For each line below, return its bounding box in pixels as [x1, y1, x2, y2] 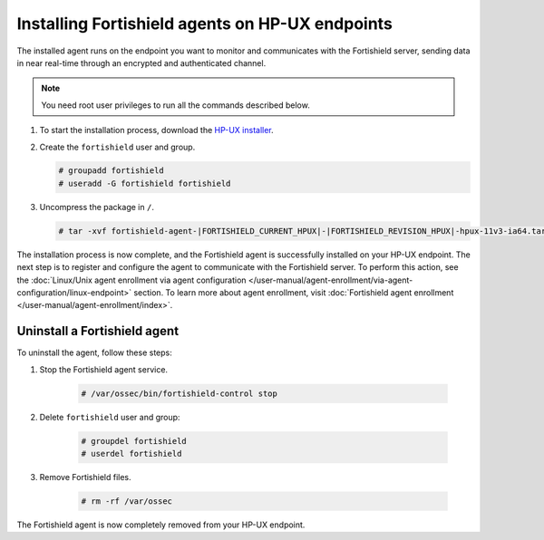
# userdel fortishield [81, 448, 182, 459]
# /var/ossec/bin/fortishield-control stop [81, 388, 278, 399]
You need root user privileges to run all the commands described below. [41, 100, 310, 111]
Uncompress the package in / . [39, 201, 154, 212]
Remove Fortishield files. [39, 472, 131, 483]
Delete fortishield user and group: [39, 411, 180, 422]
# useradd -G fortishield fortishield [58, 178, 231, 188]
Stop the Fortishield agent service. [39, 363, 168, 375]
